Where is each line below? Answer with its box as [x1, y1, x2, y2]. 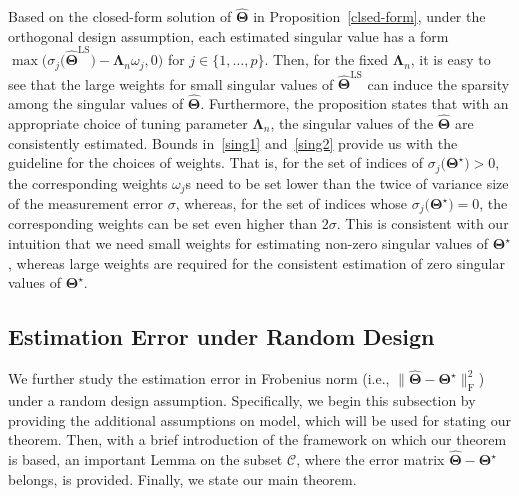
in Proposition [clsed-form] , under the [253, 6, 486, 27]
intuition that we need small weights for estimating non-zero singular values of [8, 233, 488, 254]
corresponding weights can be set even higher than [8, 213, 318, 234]
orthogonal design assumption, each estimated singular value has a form [8, 25, 449, 46]
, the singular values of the [270, 112, 434, 133]
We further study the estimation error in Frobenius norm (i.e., [8, 368, 390, 389]
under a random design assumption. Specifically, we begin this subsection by [8, 390, 476, 411]
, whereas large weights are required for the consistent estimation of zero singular [8, 252, 505, 273]
